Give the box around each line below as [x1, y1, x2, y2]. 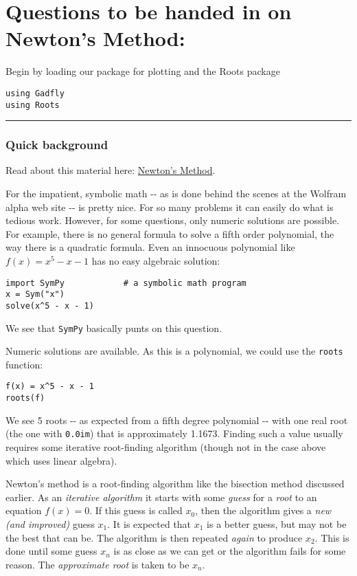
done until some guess [5, 544, 97, 558]
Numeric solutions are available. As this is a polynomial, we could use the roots [5, 344, 343, 358]
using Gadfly [5, 88, 65, 98]
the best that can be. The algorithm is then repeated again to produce [5, 530, 303, 544]
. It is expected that [107, 517, 192, 531]
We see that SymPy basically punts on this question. [5, 320, 222, 335]
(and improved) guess [5, 517, 95, 531]
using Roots [5, 100, 60, 110]
